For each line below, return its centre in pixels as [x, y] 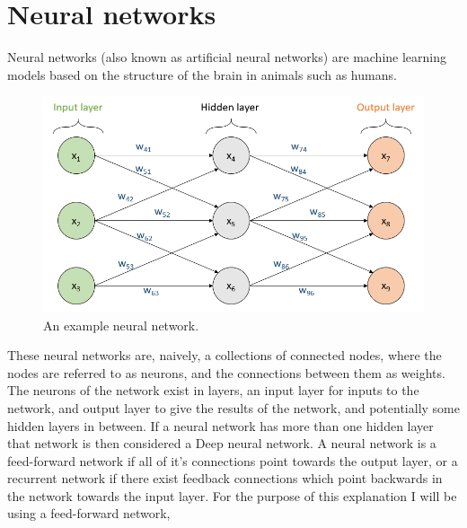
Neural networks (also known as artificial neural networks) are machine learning [227, 57]
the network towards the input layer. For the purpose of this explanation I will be [232, 495]
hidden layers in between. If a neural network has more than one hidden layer [220, 425]
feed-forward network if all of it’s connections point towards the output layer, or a [233, 460]
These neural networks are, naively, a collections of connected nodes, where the [225, 355]
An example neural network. [121, 325]
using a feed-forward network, [89, 513]
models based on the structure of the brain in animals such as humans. [202, 74]
